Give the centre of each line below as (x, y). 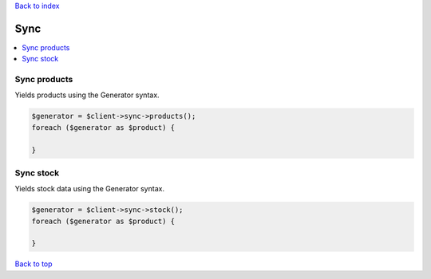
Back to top (34, 264)
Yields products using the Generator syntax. (87, 95)
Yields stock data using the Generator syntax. (90, 189)
